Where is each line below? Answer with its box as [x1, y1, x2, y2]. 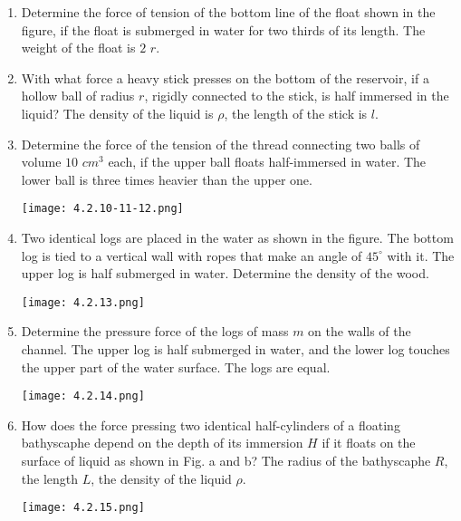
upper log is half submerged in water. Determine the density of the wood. [21, 264, 429, 283]
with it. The [387, 246, 455, 265]
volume [21, 152, 62, 171]
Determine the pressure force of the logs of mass [21, 322, 289, 341]
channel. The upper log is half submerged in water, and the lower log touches [21, 340, 450, 359]
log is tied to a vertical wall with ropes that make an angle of [21, 246, 362, 265]
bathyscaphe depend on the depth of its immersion [21, 433, 303, 452]
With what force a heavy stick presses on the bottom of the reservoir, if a [21, 68, 429, 87]
